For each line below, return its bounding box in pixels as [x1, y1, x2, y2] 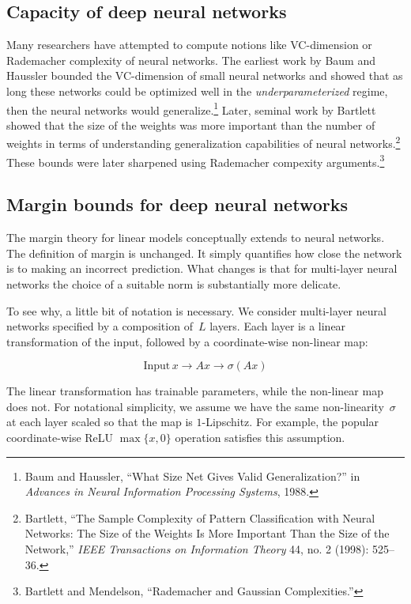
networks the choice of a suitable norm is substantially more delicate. [6, 275, 341, 292]
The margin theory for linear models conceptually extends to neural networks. [6, 229, 385, 246]
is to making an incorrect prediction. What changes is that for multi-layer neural [6, 260, 398, 277]
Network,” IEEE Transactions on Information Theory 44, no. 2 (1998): [25, 541, 369, 557]
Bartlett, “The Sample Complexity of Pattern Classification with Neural [25, 509, 375, 526]
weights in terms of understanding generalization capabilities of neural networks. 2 [6, 133, 401, 152]
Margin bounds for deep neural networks [6, 192, 348, 217]
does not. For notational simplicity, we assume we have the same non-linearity [6, 398, 384, 414]
